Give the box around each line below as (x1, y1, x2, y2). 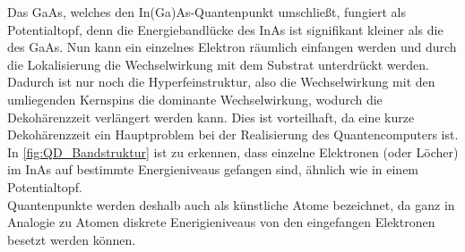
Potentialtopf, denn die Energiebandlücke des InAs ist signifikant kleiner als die (7, 20, 443, 38)
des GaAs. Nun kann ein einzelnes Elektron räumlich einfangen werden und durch (7, 38, 457, 56)
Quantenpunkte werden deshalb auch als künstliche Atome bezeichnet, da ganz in (7, 195, 455, 214)
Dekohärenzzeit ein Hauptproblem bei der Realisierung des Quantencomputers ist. (7, 125, 459, 144)
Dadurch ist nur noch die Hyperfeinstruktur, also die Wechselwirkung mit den (7, 72, 435, 91)
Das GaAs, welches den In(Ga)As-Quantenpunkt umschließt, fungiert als (7, 3, 407, 21)
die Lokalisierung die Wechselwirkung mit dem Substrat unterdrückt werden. (7, 55, 429, 73)
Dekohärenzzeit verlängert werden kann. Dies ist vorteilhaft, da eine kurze (7, 107, 415, 126)
